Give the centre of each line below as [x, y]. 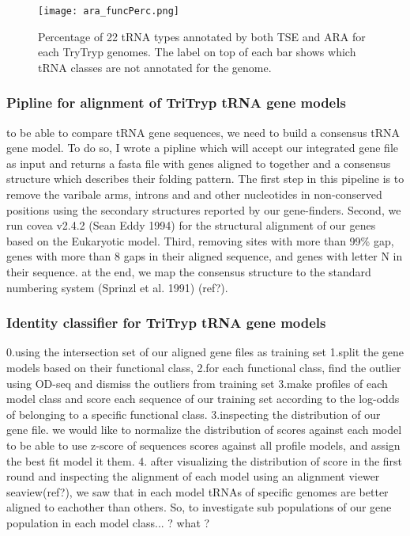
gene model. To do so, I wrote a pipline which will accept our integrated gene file [202, 148]
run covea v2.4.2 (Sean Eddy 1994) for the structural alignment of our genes [191, 225]
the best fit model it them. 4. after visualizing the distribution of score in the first [205, 460]
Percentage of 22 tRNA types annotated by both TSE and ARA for [202, 36]
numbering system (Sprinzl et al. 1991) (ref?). [117, 287]
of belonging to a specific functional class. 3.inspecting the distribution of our [194, 414]
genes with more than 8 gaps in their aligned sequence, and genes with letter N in [205, 256]
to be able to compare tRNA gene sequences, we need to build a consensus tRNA [203, 132]
